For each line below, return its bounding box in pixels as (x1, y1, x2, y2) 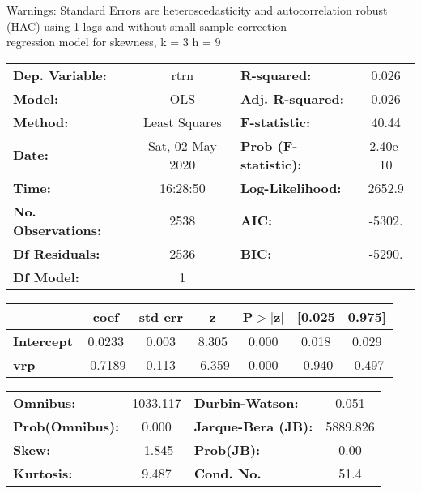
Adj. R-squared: (240, 88, 344, 108)
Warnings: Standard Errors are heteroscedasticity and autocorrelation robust (6, 2, 388, 18)
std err (138, 307, 183, 326)
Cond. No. (193, 463, 262, 482)
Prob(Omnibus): (13, 416, 120, 435)
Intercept (13, 331, 73, 350)
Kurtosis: (13, 463, 73, 482)
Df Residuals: (13, 243, 100, 263)
